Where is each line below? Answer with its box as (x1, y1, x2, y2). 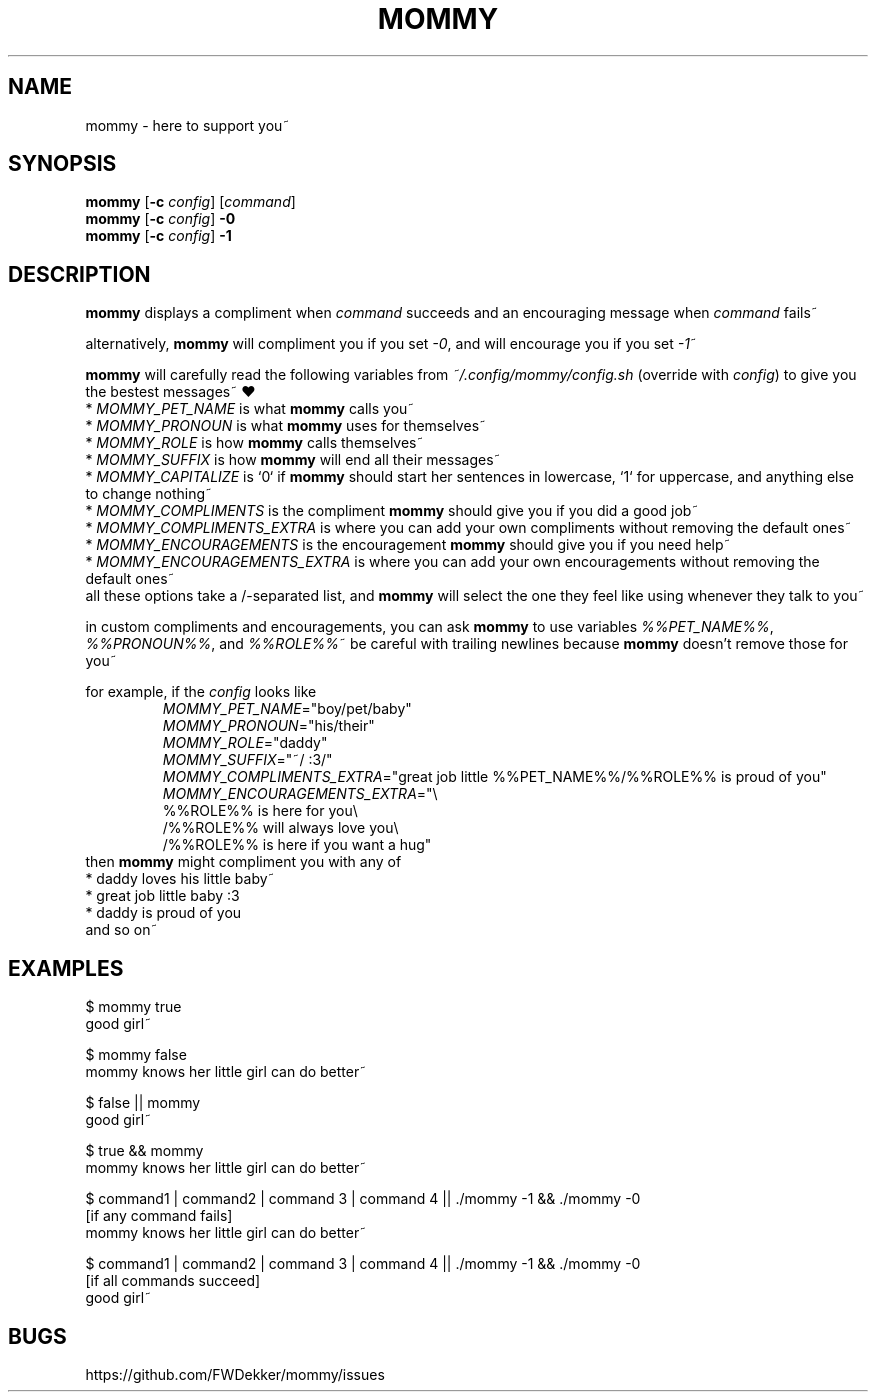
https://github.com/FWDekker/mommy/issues (85, 1365, 385, 1383)
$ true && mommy (85, 1142, 204, 1160)
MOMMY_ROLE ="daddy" (162, 734, 328, 752)
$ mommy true (85, 998, 182, 1016)
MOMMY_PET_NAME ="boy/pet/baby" (162, 700, 412, 718)
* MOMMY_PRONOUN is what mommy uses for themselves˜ (85, 417, 487, 435)
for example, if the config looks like (85, 683, 317, 701)
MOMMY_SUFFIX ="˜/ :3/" (162, 751, 333, 769)
